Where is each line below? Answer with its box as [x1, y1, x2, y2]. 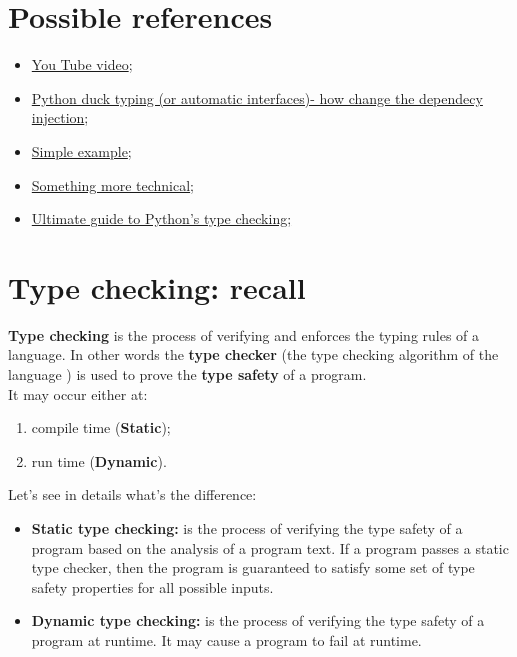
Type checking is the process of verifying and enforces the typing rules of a [8, 324, 480, 345]
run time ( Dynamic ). [31, 450, 167, 471]
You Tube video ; [31, 54, 133, 75]
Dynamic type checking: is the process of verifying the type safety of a [31, 610, 485, 631]
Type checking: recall [8, 266, 306, 307]
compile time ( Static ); [31, 417, 171, 438]
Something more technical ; [31, 174, 195, 195]
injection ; [31, 107, 89, 128]
